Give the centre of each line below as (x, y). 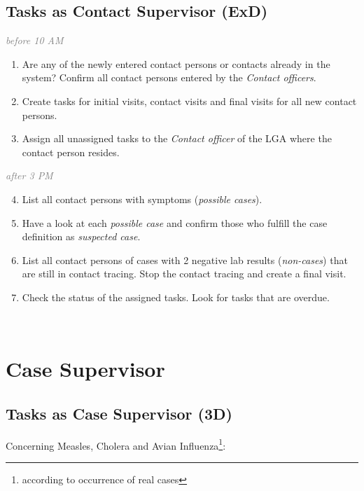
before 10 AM (35, 40)
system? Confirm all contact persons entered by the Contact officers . (169, 77)
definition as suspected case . (81, 236)
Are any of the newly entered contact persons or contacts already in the (176, 63)
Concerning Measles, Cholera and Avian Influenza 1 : (116, 444)
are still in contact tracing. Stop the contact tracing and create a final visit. (184, 274)
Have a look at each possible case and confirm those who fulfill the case (175, 222)
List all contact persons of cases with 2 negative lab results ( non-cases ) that (185, 260)
